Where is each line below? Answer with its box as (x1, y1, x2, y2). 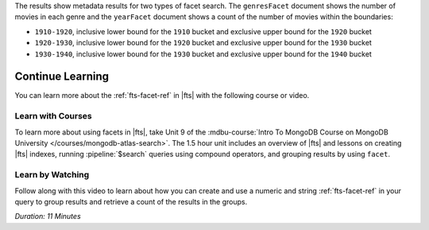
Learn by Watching (14, 170, 90, 181)
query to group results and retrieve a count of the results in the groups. (14, 197, 248, 206)
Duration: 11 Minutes (14, 212, 81, 221)
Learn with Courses (14, 111, 92, 122)
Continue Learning (14, 70, 110, 84)
